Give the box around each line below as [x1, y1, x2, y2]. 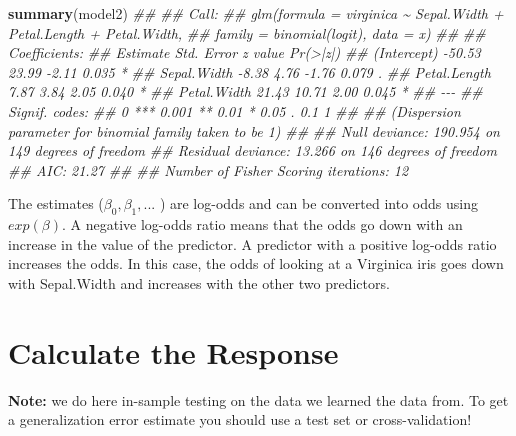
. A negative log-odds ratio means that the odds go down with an [62, 214, 463, 235]
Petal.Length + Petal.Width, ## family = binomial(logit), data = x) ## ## [8, 22, 486, 43]
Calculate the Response [8, 331, 339, 372]
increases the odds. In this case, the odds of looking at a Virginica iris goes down [8, 253, 504, 274]
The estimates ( [8, 193, 104, 214]
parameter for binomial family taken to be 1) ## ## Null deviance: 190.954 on [8, 120, 500, 141]
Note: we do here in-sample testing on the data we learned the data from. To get [8, 389, 509, 410]
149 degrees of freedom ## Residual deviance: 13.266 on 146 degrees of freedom [8, 140, 498, 161]
